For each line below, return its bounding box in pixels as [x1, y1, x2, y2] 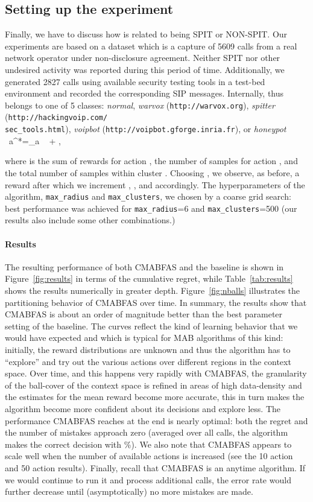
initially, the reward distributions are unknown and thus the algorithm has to [5, 343, 291, 355]
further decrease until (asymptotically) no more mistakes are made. [5, 485, 253, 498]
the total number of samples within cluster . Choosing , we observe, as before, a [5, 166, 300, 179]
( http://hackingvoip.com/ [5, 110, 108, 123]
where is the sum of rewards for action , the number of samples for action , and [5, 154, 298, 167]
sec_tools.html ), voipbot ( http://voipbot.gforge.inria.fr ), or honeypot [5, 122, 286, 135]
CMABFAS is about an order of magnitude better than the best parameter [5, 308, 283, 320]
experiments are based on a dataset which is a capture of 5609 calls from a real [5, 39, 297, 52]
